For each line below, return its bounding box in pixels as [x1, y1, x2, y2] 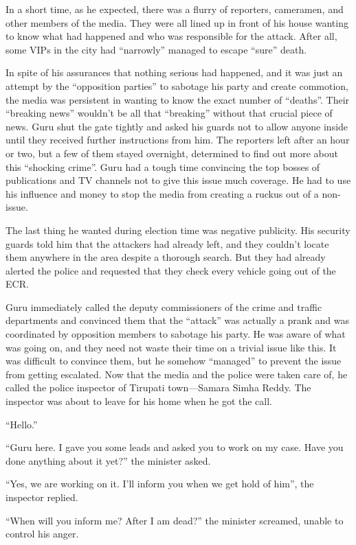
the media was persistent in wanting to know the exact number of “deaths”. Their [5, 92, 350, 106]
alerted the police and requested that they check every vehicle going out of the [5, 263, 336, 277]
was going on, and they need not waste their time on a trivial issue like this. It [5, 340, 337, 354]
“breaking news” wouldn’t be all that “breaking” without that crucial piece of [5, 106, 333, 120]
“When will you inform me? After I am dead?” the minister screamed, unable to [5, 513, 344, 527]
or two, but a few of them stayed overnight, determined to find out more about [5, 146, 339, 160]
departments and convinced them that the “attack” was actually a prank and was [5, 313, 350, 327]
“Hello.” [5, 417, 38, 431]
